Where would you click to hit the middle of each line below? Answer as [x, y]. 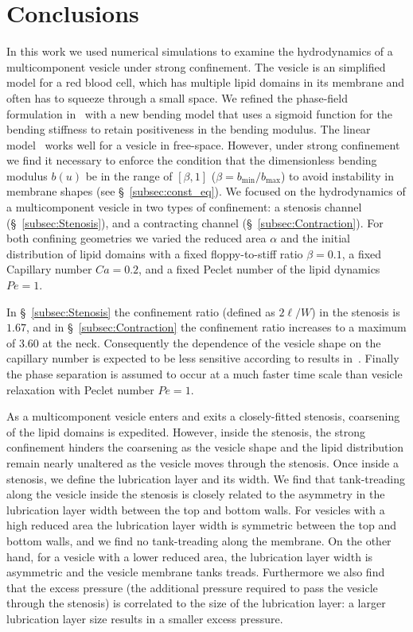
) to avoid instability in [337, 175]
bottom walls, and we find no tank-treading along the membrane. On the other [199, 540]
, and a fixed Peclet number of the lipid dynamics [259, 269]
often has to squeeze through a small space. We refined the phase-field [177, 97]
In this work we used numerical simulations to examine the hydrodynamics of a [200, 51]
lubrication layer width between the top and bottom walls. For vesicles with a [196, 509]
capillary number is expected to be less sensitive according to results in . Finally [203, 358]
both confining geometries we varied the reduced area [136, 238]
